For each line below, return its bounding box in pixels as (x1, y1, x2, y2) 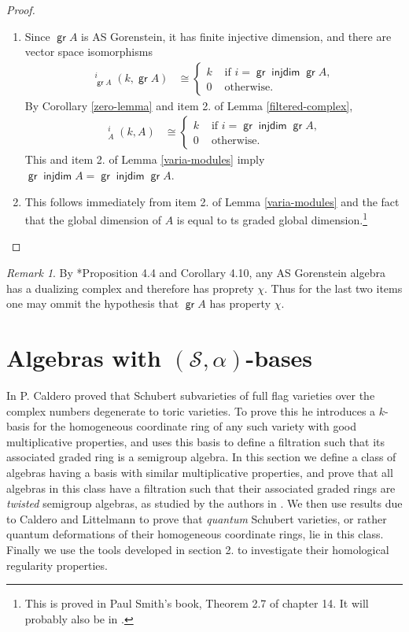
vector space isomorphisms (24, 43, 153, 60)
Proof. (6, 2, 35, 17)
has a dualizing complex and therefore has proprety (6, 279, 254, 296)
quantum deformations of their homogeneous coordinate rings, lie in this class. (6, 526, 384, 542)
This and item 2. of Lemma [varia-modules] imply (24, 151, 265, 168)
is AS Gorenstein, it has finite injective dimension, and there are (81, 28, 392, 44)
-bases (245, 342, 313, 374)
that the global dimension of (24, 211, 161, 227)
